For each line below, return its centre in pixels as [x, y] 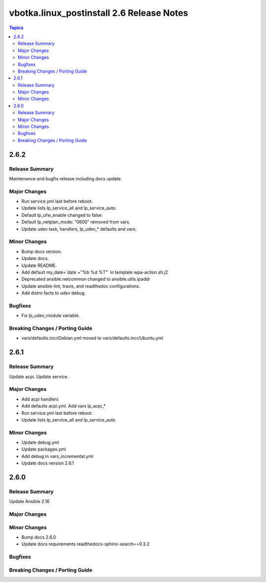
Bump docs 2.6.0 [39, 537]
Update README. [39, 265]
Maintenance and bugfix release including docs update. [66, 178]
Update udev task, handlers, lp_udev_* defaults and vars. [79, 229]
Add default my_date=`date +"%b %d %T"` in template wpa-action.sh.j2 [95, 272]
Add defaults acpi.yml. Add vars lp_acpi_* [64, 406]
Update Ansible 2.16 [29, 501]
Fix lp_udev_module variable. [51, 316]
